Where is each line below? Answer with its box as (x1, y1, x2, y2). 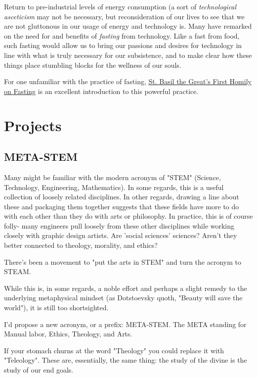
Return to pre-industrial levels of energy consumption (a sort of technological (4, 1, 237, 11)
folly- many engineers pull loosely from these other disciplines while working (4, 220, 235, 231)
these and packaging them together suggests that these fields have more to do (4, 201, 239, 211)
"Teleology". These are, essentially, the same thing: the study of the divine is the (4, 355, 247, 365)
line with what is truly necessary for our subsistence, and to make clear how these (4, 49, 252, 60)
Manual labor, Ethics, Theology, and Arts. (4, 329, 132, 339)
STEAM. (4, 266, 31, 277)
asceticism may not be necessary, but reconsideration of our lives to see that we (4, 11, 245, 21)
